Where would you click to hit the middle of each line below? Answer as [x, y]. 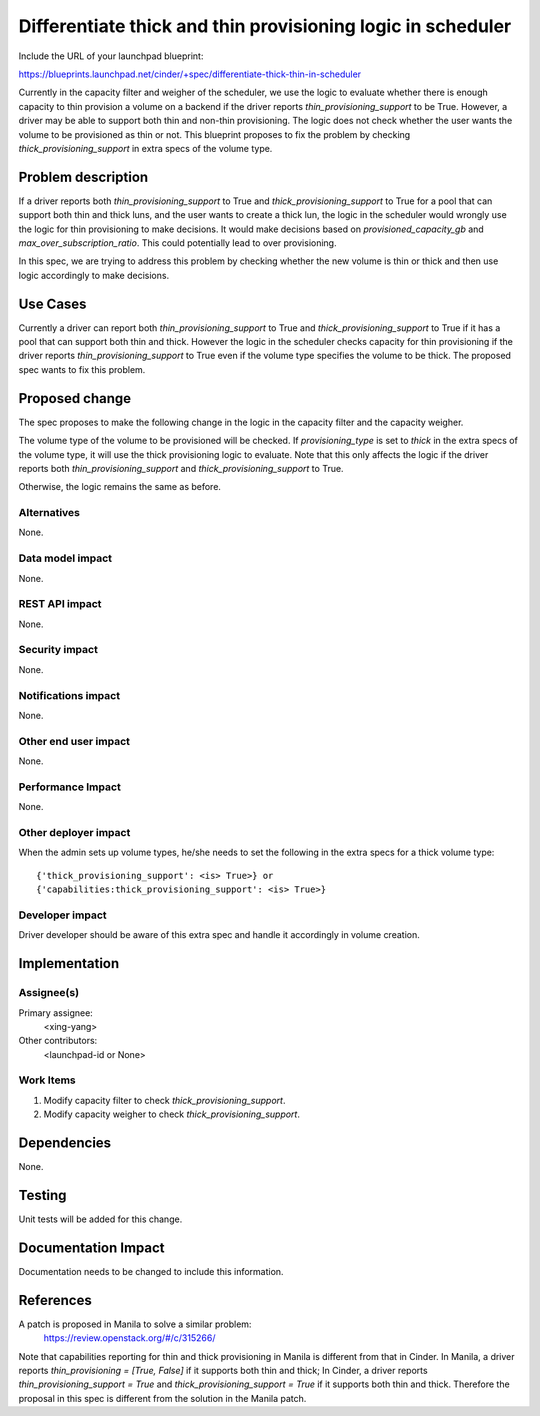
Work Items [47, 1080]
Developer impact [62, 915]
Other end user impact [74, 741]
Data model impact [65, 558]
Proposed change [75, 398]
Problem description [83, 176]
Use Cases [52, 303]
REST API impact [60, 604]
